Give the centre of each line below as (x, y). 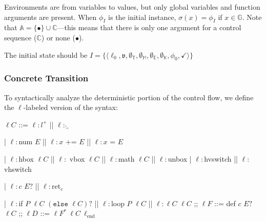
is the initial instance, (142, 17)
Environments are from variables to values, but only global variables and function (132, 7)
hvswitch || (221, 158)
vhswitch (18, 169)
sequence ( (21, 37)
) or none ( (58, 37)
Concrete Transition (46, 78)
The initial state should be (46, 54)
